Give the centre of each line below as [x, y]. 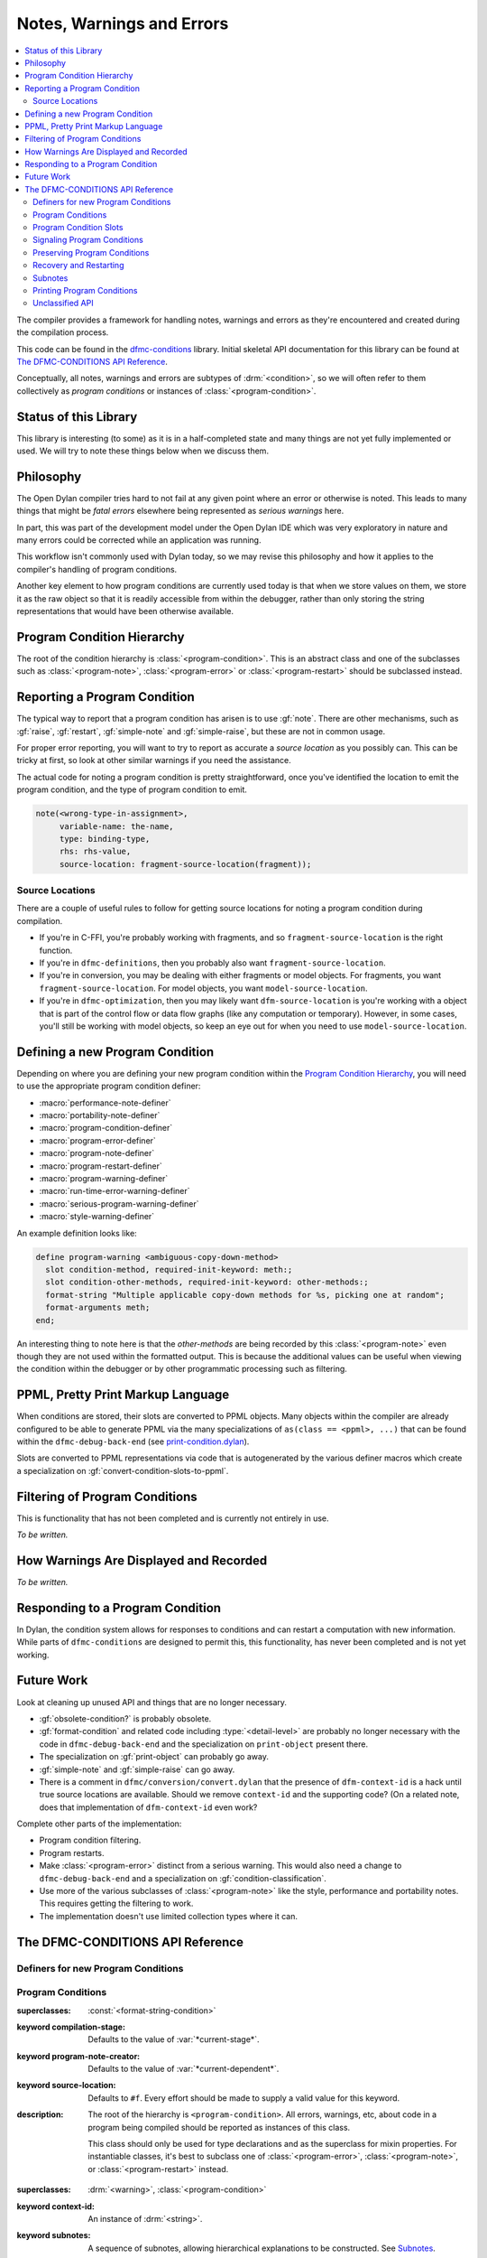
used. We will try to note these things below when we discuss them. [143, 451]
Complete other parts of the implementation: [99, 1824]
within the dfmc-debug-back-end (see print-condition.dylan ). [133, 1442]
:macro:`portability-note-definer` [100, 1115]
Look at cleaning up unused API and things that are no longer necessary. [152, 1702]
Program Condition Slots [78, 228]
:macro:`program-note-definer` [97, 1153]
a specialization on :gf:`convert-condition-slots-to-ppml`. [123, 1470]
